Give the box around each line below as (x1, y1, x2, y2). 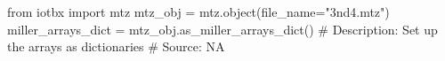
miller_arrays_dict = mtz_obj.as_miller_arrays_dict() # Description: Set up (7, 19, 438, 38)
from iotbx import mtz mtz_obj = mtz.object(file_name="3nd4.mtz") (7, 3, 390, 20)
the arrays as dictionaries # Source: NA (7, 37, 225, 56)
